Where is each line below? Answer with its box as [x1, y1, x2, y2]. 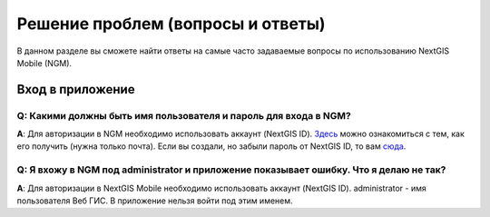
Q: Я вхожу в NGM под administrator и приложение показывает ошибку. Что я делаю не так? [16, 163, 446, 176]
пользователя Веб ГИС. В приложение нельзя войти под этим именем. [16, 195, 294, 206]
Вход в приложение [16, 82, 135, 97]
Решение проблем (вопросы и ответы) [16, 14, 326, 34]
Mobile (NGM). [16, 57, 73, 68]
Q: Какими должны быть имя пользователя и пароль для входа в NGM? [16, 109, 351, 122]
